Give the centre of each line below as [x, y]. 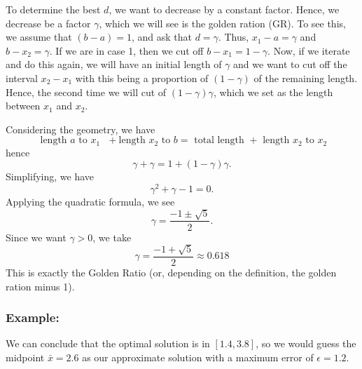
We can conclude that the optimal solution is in [108, 343]
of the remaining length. [306, 78]
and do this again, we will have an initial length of [114, 64]
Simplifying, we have [50, 176]
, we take [112, 237]
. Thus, [234, 37]
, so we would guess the [306, 343]
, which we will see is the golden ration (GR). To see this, [222, 23]
